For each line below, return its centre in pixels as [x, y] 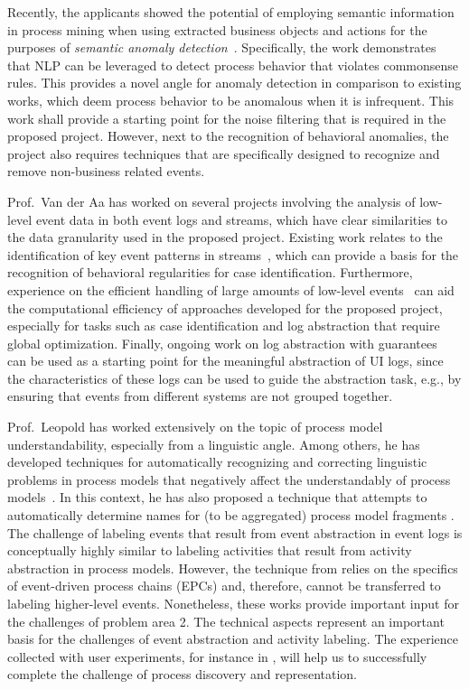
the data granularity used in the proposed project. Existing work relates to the [225, 237]
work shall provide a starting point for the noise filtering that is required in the [227, 118]
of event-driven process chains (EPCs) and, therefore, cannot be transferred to [224, 586]
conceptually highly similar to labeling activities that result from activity [210, 550]
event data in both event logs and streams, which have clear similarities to [241, 219]
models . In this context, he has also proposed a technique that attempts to [217, 497]
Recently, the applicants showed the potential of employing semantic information [231, 12]
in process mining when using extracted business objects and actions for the [217, 29]
